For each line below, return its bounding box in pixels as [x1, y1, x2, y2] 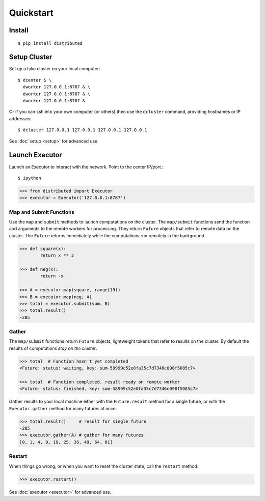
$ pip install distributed [18, 40, 83, 46]
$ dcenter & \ [18, 77, 52, 83]
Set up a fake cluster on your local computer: [9, 66, 101, 72]
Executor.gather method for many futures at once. [9, 405, 117, 411]
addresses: [9, 115, 32, 121]
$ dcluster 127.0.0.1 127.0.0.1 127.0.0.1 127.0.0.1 [18, 127, 147, 133]
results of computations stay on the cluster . [9, 345, 98, 351]
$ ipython [18, 175, 41, 181]
